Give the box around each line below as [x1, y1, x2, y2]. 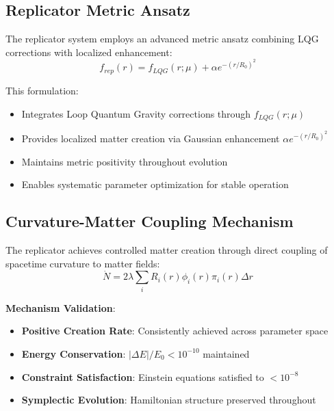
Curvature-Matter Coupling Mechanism [5, 211, 294, 232]
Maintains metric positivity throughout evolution [21, 154, 228, 168]
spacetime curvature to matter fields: [5, 256, 160, 270]
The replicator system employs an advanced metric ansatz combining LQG [5, 31, 319, 46]
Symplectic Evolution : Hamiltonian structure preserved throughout [21, 393, 316, 407]
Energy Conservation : [21, 346, 126, 360]
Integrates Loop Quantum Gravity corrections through [21, 106, 251, 120]
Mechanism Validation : [5, 300, 116, 315]
